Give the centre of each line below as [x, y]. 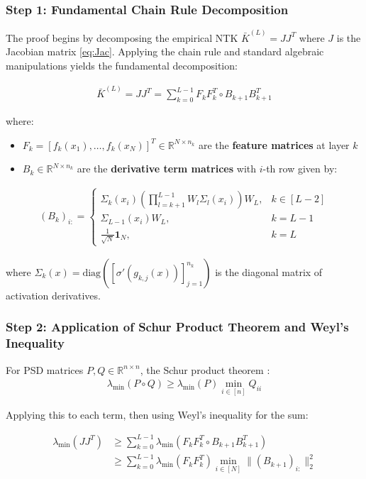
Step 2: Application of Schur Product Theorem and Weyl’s [177, 327]
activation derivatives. [53, 295]
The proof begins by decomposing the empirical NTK [122, 37]
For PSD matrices [45, 369]
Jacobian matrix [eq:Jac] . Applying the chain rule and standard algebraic [165, 51]
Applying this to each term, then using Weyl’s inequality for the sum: [157, 415]
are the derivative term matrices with [167, 169]
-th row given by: [300, 169]
